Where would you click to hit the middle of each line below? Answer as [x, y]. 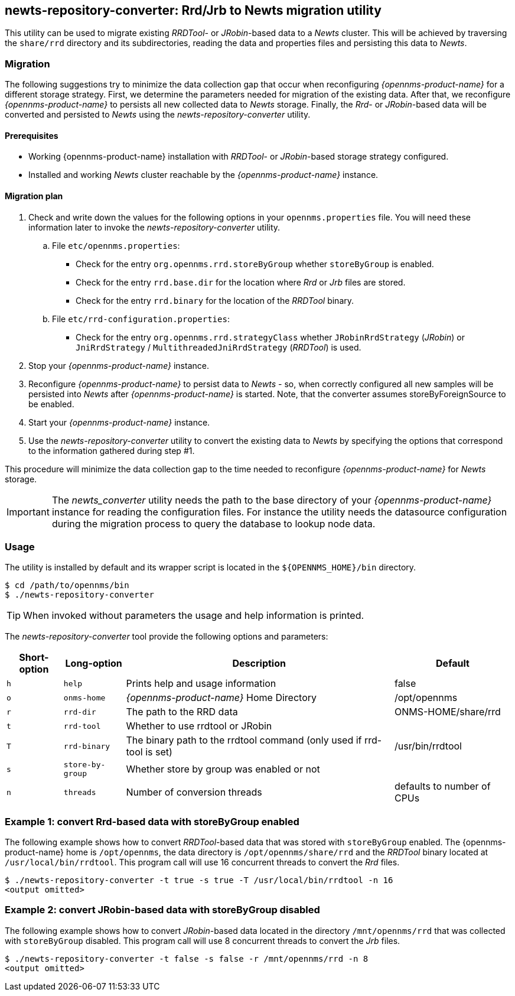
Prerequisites [32, 135]
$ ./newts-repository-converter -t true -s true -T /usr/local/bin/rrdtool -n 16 [199, 880]
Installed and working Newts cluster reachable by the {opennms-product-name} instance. [203, 175]
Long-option [94, 664]
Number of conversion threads [194, 792]
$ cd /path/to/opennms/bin [67, 585]
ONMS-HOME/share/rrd [447, 712]
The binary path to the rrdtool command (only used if [244, 740]
